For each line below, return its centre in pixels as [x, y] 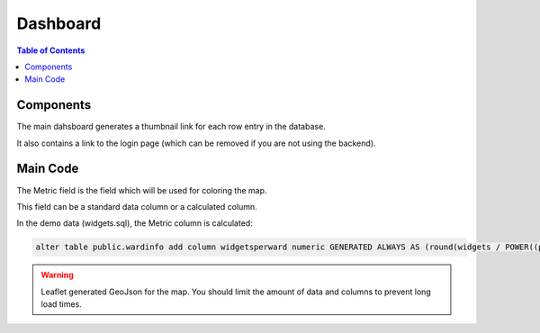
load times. [62, 304]
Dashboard [59, 23]
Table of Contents [51, 50]
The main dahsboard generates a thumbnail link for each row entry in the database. [171, 127]
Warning [57, 275]
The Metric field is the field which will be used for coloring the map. [142, 190]
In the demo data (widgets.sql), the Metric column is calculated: [135, 223]
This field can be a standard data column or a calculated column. [137, 206]
